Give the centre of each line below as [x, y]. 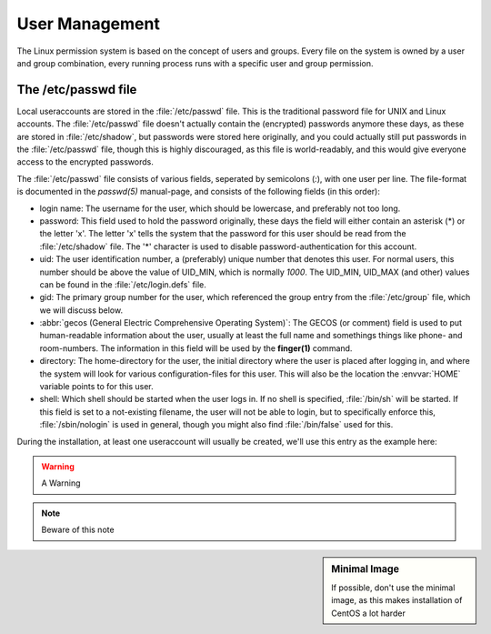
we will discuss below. [81, 310]
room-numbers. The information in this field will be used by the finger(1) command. [196, 348]
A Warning [61, 483]
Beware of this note [78, 530]
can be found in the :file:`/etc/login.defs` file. [123, 284]
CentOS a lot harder [369, 613]
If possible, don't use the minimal [393, 588]
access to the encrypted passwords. [85, 162]
